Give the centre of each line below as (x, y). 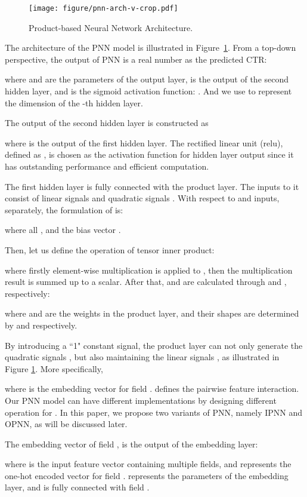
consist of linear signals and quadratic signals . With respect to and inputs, (142, 198)
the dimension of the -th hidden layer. (74, 102)
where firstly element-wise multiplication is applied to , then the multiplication (149, 270)
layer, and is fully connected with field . (77, 487)
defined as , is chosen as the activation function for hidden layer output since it (149, 154)
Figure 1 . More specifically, (54, 368)
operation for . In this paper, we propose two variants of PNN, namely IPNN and (153, 412)
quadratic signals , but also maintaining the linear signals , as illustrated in (142, 357)
